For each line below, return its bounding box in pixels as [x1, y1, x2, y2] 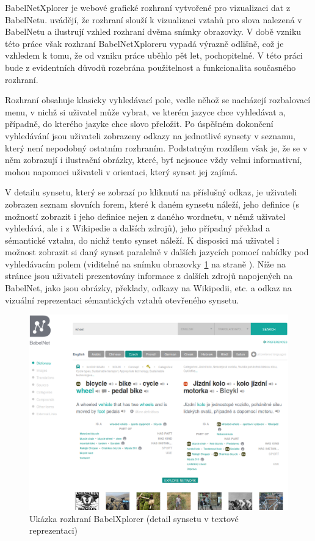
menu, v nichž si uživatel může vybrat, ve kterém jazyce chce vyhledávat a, [5, 105, 286, 118]
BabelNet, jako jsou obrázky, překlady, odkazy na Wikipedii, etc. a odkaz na [5, 281, 292, 294]
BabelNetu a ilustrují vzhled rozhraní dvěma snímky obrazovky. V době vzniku [5, 25, 302, 38]
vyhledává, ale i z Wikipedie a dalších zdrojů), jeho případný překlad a [5, 222, 270, 234]
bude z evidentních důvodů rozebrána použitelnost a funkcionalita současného [5, 60, 296, 73]
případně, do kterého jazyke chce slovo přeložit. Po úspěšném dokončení [5, 117, 273, 130]
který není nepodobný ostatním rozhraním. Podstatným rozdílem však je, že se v [5, 141, 308, 154]
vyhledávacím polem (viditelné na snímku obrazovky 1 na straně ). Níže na [5, 257, 286, 270]
